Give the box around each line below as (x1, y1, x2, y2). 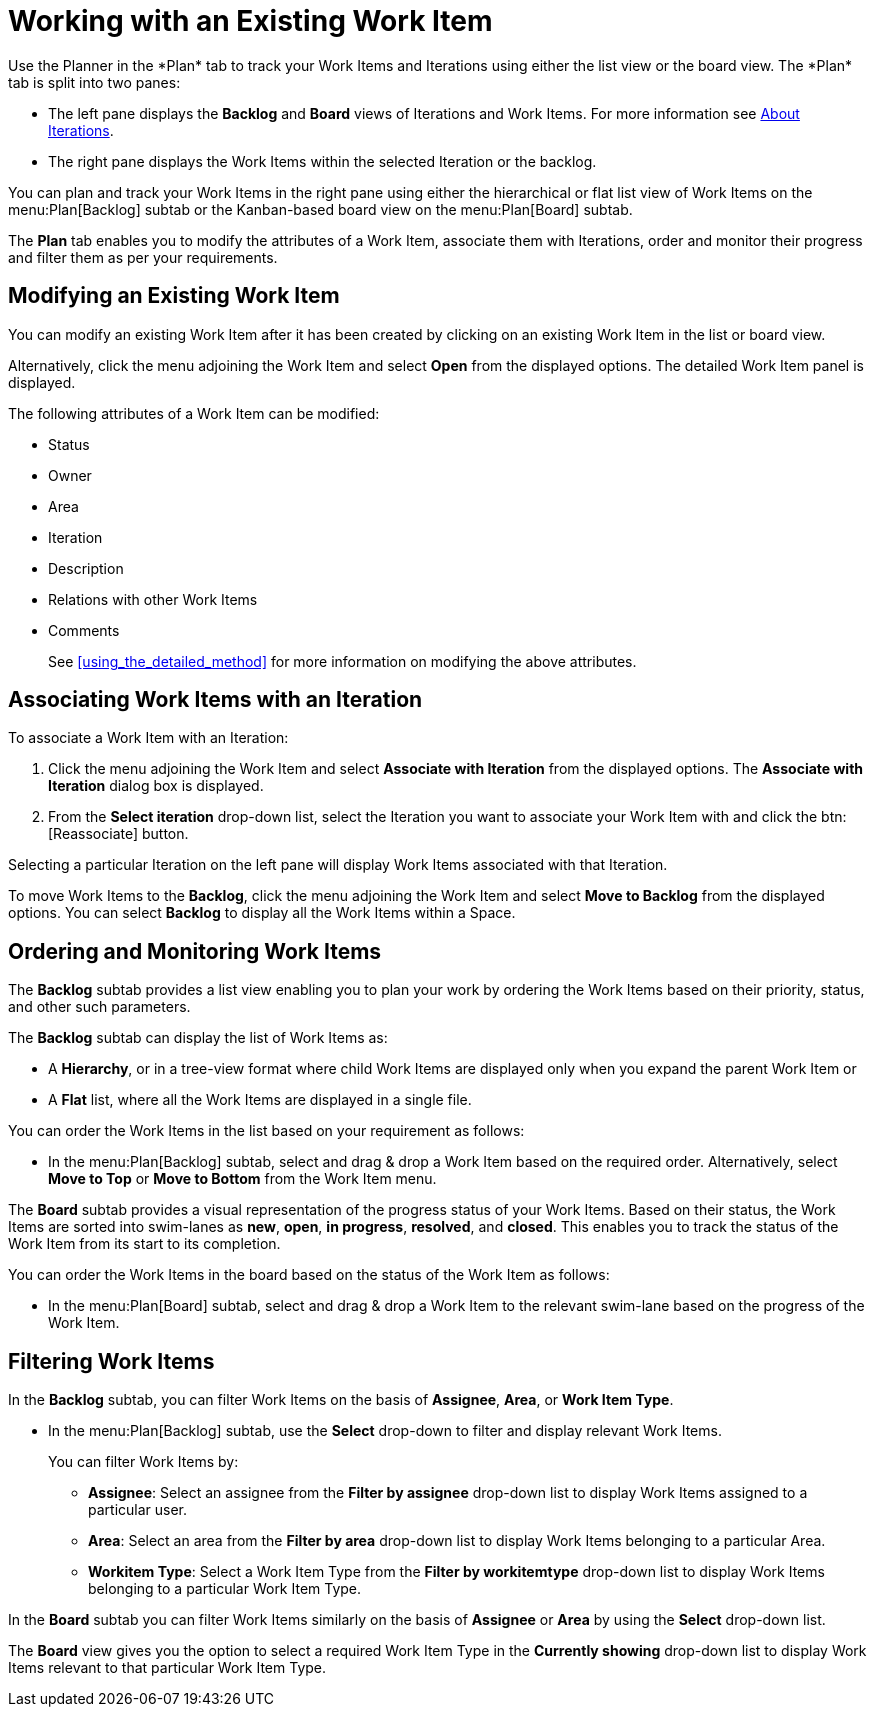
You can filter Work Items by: (48, 1453, 239, 1471)
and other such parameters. (8, 998, 191, 1016)
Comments (48, 621, 120, 639)
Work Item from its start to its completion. (8, 1235, 281, 1253)
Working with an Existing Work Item (8, 4, 493, 38)
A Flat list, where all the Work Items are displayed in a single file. (48, 1091, 472, 1109)
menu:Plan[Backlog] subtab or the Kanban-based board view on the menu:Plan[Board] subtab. (8, 200, 633, 218)
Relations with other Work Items (48, 590, 258, 608)
